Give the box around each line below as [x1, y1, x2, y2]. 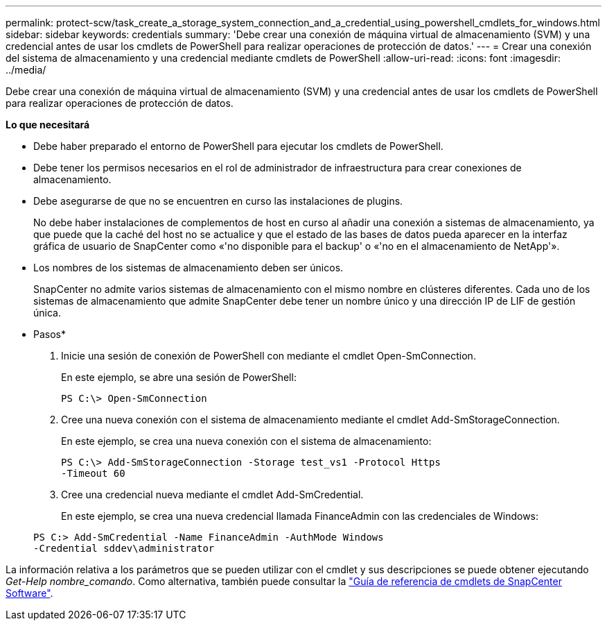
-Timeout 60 [61, 468, 125, 479]
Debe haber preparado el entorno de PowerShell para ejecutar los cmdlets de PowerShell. [33, 140, 443, 152]
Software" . [6, 587, 53, 599]
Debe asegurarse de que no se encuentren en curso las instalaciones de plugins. [33, 195, 403, 207]
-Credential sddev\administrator [33, 543, 215, 554]
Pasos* [33, 328, 66, 340]
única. [33, 307, 61, 319]
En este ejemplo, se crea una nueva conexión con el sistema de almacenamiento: [61, 435, 432, 447]
